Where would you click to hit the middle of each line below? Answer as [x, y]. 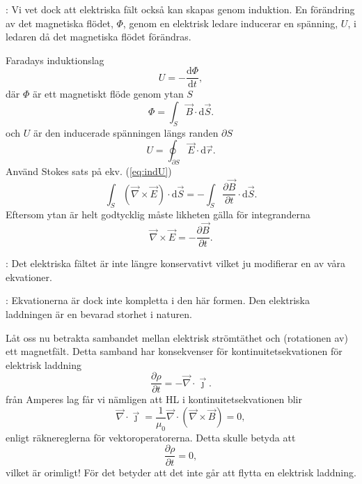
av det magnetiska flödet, [60, 23]
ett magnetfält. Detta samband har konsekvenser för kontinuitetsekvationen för [174, 351]
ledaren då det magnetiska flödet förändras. [99, 37]
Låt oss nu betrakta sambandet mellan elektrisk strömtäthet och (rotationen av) [177, 337]
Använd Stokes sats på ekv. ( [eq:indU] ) [89, 171]
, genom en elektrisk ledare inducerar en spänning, [230, 23]
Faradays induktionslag [55, 60]
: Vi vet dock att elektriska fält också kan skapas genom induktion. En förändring [180, 9]
